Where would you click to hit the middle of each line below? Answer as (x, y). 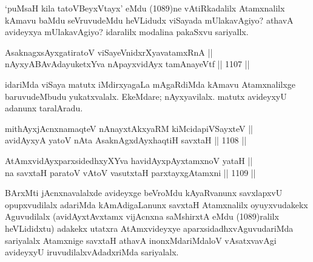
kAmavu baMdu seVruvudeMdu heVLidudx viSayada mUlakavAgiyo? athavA (149, 20)
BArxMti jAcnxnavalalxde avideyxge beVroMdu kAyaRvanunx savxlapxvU (144, 193)
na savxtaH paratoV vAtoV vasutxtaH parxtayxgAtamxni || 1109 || (130, 172)
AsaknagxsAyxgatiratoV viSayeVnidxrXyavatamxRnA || (109, 52)
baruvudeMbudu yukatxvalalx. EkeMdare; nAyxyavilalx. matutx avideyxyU (146, 96)
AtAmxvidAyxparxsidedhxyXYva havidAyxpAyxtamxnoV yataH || (129, 160)
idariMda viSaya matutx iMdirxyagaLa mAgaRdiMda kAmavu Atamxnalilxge (150, 84)
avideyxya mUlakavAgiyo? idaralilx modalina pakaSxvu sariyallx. (127, 32)
